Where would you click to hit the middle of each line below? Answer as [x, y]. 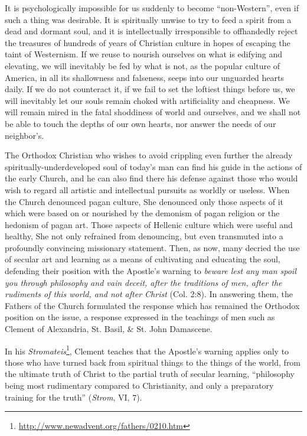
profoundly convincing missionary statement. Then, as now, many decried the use [152, 247]
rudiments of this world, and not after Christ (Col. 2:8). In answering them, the [149, 294]
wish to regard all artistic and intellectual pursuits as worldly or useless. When [147, 189]
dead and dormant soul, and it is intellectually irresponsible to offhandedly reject [151, 31]
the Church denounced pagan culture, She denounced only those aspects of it [144, 201]
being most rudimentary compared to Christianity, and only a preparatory [139, 385]
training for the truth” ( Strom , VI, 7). [74, 397]
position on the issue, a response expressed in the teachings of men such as [140, 317]
